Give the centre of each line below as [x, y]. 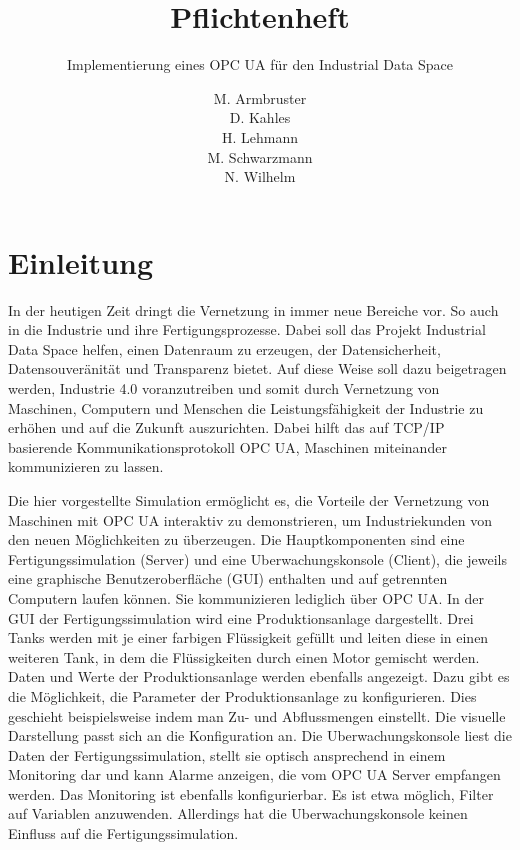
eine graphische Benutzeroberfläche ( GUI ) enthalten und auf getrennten [228, 578]
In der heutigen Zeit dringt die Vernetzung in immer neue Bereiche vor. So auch [253, 309]
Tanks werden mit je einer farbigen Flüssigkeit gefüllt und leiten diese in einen [248, 637]
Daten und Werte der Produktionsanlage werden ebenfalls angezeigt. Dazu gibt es [259, 676]
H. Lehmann [260, 136]
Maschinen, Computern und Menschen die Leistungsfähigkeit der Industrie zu [246, 407]
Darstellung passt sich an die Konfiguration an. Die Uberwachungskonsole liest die [260, 735]
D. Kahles [260, 117]
